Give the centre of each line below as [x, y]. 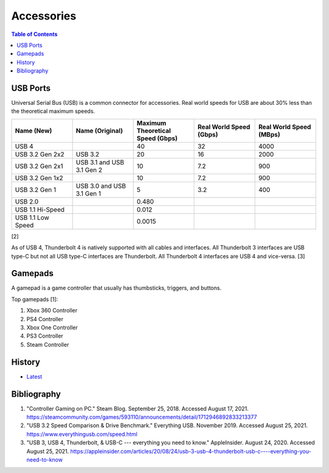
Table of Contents [34, 34]
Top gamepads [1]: [35, 299]
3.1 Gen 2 [89, 169]
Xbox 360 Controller [52, 310]
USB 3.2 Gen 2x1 [39, 166]
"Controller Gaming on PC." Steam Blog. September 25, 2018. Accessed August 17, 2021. [138, 408]
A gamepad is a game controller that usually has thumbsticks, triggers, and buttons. [116, 288]
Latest [34, 376]
